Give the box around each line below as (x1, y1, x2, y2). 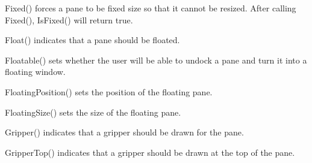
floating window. (5, 65, 66, 78)
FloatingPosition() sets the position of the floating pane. (5, 85, 213, 98)
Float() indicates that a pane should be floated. (5, 34, 180, 46)
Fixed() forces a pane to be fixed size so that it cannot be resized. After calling (5, 2, 296, 14)
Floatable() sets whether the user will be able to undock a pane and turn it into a (5, 53, 307, 66)
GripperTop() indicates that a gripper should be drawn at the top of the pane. (5, 146, 295, 158)
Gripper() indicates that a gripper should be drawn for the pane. (5, 126, 244, 138)
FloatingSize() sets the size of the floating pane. (5, 105, 181, 118)
